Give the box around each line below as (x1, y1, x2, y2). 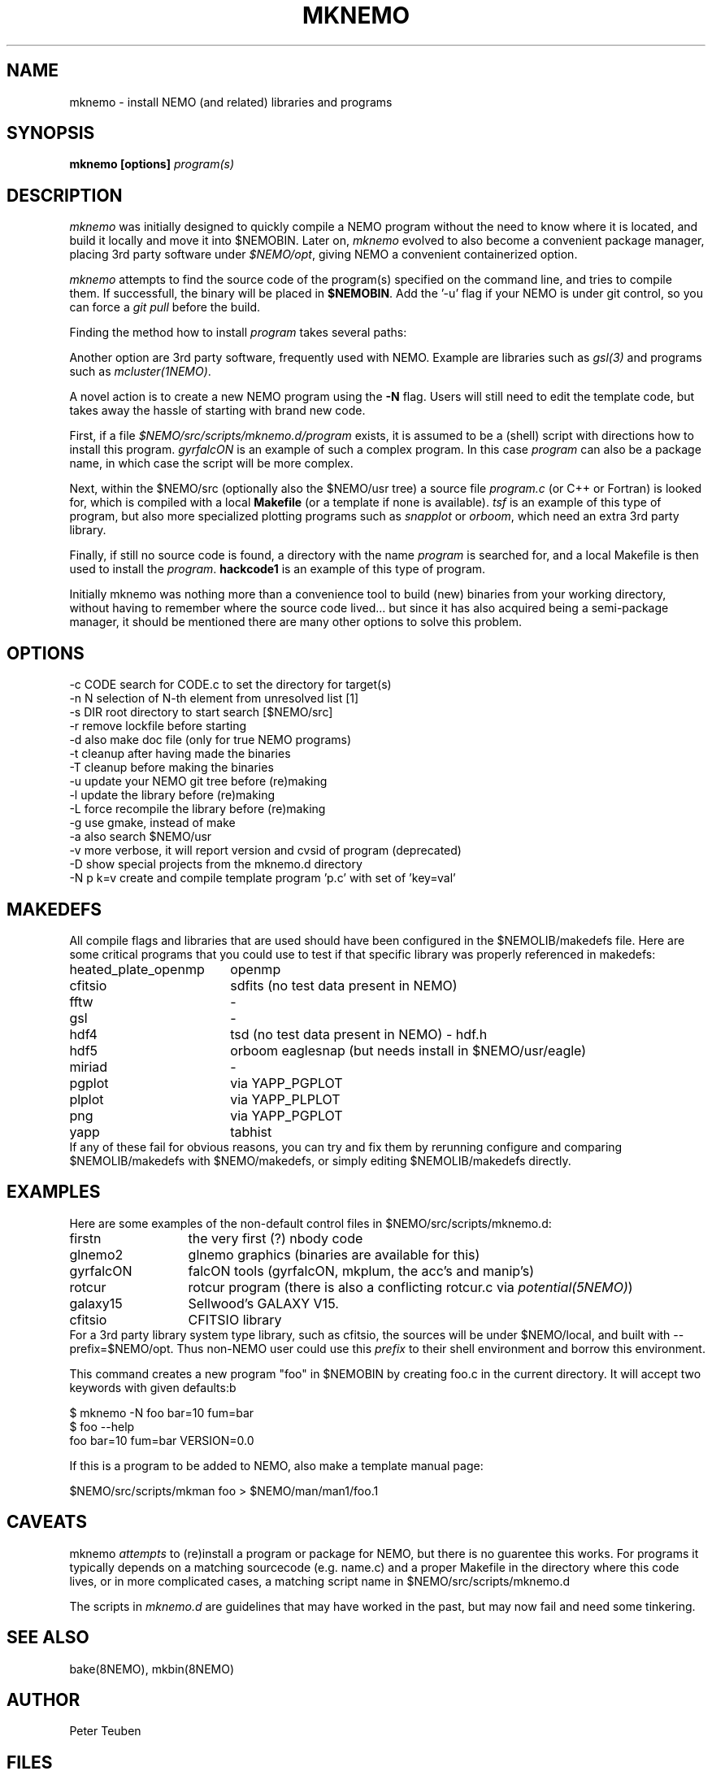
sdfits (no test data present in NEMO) (230, 977, 458, 994)
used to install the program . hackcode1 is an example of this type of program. (69, 562, 486, 577)
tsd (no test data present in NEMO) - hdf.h (230, 1025, 488, 1042)
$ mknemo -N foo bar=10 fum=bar (69, 1405, 254, 1420)
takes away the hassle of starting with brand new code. (69, 403, 366, 418)
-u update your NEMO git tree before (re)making (69, 774, 328, 789)
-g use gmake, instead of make (69, 816, 236, 830)
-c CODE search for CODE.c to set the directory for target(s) (69, 677, 392, 692)
